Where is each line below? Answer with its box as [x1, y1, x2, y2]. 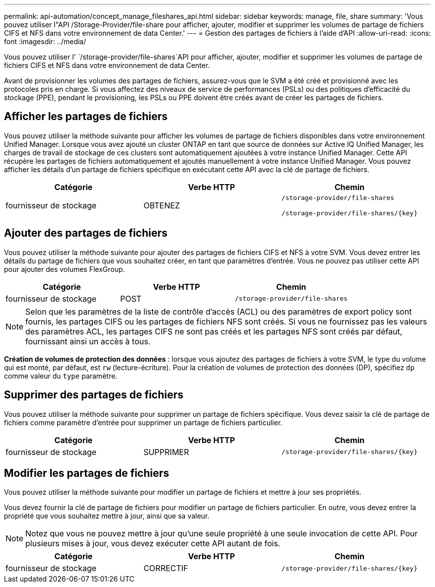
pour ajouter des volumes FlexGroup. [4, 264, 125, 273]
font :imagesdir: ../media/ [4, 37, 86, 46]
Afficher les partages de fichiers [4, 110, 168, 123]
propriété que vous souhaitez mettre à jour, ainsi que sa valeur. [4, 512, 210, 521]
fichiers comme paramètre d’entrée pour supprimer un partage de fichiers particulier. [4, 418, 283, 427]
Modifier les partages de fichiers [4, 466, 169, 479]
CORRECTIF [143, 563, 188, 574]
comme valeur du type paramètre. [4, 371, 118, 380]
